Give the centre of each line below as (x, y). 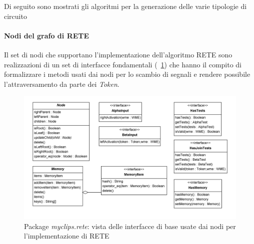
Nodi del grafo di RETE (47, 35)
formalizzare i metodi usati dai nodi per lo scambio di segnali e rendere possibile (127, 74)
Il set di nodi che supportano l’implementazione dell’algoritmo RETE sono (118, 54)
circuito (15, 16)
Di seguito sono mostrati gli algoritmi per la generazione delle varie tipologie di (125, 6)
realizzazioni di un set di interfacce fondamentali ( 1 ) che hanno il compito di (123, 64)
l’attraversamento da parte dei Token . (62, 84)
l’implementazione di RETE (67, 236)
